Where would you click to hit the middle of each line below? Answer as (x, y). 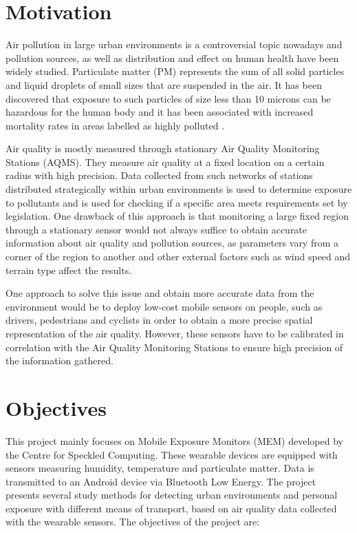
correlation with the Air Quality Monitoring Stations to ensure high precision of (174, 347)
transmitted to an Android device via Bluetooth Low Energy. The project (161, 481)
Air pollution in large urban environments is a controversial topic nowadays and (174, 44)
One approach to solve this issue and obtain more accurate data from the (160, 293)
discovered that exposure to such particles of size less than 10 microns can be (168, 98)
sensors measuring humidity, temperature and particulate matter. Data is (160, 468)
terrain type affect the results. (69, 270)
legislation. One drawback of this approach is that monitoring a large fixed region (177, 216)
